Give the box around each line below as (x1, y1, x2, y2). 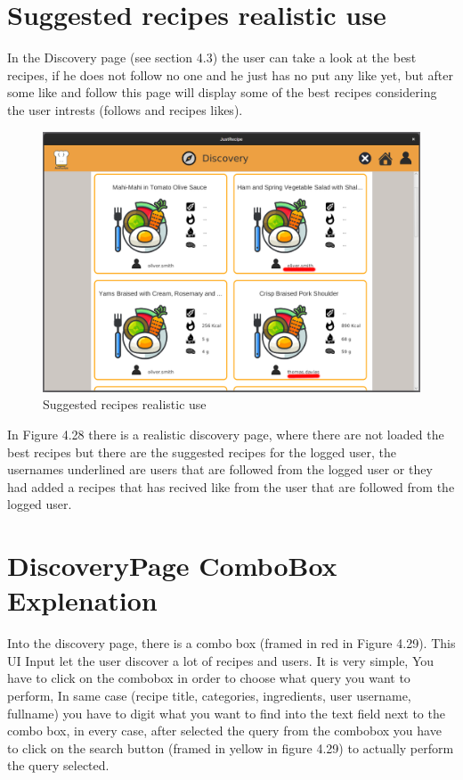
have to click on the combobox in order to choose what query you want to (7, 669, 410, 687)
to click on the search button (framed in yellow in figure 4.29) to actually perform (7, 738, 454, 757)
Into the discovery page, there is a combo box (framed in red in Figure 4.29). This (7, 634, 456, 653)
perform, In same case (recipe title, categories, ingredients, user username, (7, 686, 411, 705)
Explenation (7, 582, 158, 619)
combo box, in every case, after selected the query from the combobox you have (7, 721, 442, 740)
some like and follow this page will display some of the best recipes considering (7, 83, 437, 102)
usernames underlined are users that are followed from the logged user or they (7, 460, 433, 479)
